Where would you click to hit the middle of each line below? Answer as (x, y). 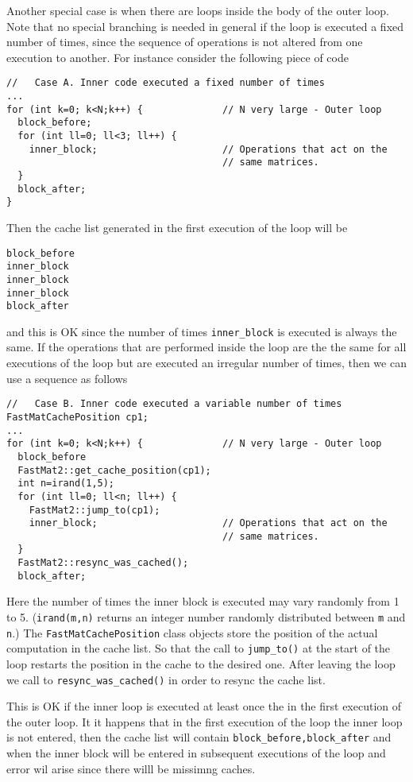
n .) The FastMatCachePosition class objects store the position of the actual (192, 632)
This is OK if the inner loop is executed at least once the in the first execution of (204, 706)
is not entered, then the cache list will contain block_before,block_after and (199, 737)
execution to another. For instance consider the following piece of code (178, 57)
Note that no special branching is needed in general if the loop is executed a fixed (205, 26)
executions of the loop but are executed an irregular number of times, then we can (206, 363)
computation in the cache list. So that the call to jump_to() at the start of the (199, 648)
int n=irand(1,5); (66, 484)
